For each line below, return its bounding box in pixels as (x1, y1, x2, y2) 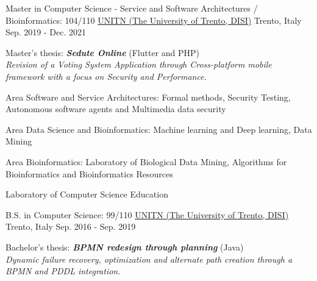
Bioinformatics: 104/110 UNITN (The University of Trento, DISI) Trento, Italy (5, 13, 302, 26)
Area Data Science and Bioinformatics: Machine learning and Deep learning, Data (5, 123, 312, 135)
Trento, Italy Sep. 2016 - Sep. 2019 (5, 220, 136, 233)
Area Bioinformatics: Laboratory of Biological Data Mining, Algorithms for (5, 155, 287, 168)
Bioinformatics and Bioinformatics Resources (5, 167, 173, 180)
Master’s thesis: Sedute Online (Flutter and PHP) (5, 46, 200, 59)
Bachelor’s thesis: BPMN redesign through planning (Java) (5, 240, 244, 253)
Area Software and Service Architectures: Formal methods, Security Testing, (5, 90, 291, 103)
